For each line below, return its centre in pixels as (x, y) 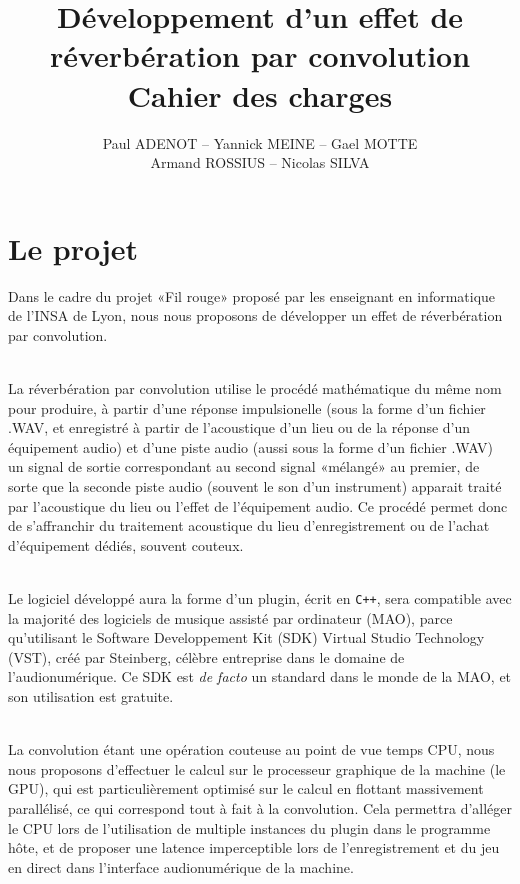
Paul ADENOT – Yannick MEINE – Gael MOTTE (260, 142)
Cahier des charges (260, 94)
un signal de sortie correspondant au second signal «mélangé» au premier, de (244, 466)
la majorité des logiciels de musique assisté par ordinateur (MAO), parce (230, 617)
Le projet (73, 247)
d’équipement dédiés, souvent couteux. (126, 544)
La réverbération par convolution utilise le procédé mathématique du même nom (255, 388)
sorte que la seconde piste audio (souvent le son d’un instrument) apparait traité (255, 485)
